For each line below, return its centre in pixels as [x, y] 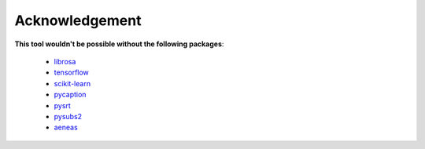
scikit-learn [72, 83]
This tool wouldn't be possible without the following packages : [119, 44]
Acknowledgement [78, 20]
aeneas [66, 127]
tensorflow [72, 73]
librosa [65, 61]
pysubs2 [68, 116]
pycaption [70, 95]
